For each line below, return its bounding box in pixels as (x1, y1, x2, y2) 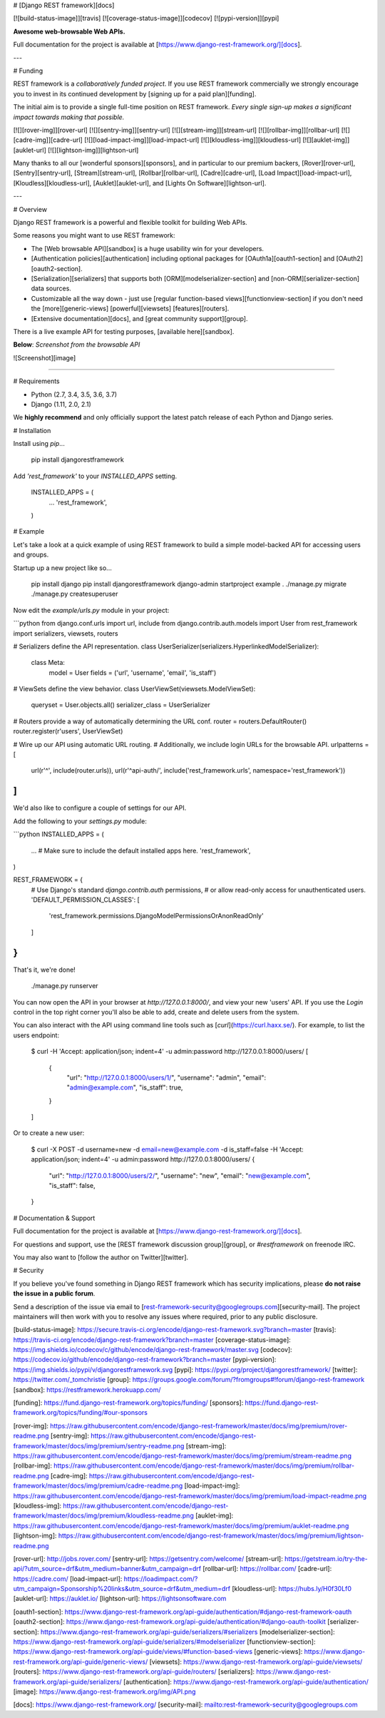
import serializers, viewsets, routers (13, 629, 118, 638)
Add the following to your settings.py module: (13, 817, 148, 825)
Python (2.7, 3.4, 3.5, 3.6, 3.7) (31, 390, 118, 399)
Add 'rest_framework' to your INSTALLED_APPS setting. (13, 472, 178, 480)
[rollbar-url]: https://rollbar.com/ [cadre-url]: (202, 1565, 332, 1573)
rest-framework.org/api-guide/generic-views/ (13, 1657, 148, 1666)
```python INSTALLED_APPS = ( (13, 830, 105, 838)
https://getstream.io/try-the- (284, 1554, 368, 1562)
